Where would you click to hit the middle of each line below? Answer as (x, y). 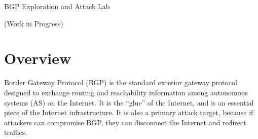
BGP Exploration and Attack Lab (57, 6)
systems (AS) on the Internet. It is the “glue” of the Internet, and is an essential (129, 102)
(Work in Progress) (34, 23)
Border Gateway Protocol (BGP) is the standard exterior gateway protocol (121, 82)
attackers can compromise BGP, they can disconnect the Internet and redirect (125, 122)
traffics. (16, 132)
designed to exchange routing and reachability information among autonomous (126, 92)
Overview (38, 58)
